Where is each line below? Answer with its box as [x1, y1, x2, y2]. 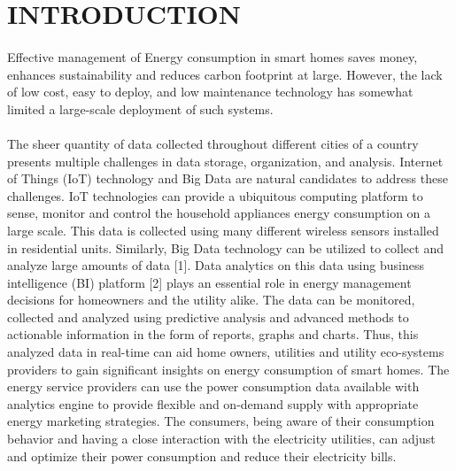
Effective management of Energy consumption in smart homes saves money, [7, 47, 418, 66]
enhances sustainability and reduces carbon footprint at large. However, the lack [7, 65, 443, 83]
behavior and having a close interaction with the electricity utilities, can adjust [7, 429, 436, 448]
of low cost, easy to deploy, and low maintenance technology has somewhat [7, 82, 413, 101]
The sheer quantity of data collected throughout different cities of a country [7, 134, 419, 152]
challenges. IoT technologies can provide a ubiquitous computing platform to [7, 186, 423, 205]
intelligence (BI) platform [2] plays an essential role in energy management [7, 273, 412, 291]
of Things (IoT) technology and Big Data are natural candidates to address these [7, 169, 448, 188]
